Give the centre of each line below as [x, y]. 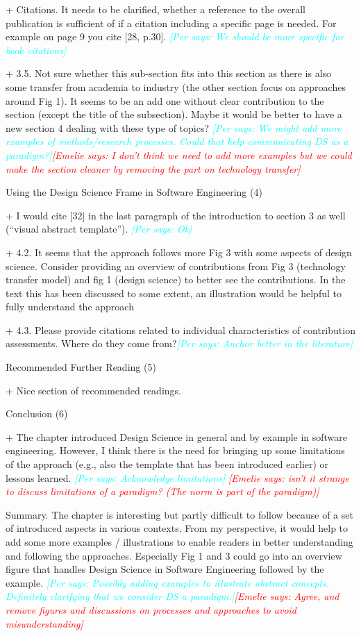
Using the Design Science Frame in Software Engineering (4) [134, 192]
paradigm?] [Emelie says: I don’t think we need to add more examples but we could [179, 154]
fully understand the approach [70, 307]
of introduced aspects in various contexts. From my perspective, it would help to [177, 528]
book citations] [36, 50]
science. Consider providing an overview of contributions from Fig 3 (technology [176, 266]
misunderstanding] [44, 623]
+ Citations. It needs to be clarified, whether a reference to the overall [156, 9]
